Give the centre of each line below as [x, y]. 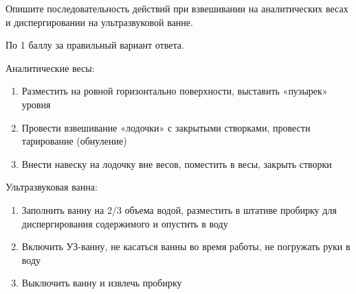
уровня [36, 104]
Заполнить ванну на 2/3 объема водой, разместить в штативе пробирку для [179, 209]
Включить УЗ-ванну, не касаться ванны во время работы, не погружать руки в [186, 246]
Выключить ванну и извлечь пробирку [102, 283]
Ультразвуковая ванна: [52, 187]
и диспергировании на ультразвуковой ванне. [99, 22]
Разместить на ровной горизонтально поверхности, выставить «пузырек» [175, 91]
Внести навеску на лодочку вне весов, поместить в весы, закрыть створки [177, 163]
